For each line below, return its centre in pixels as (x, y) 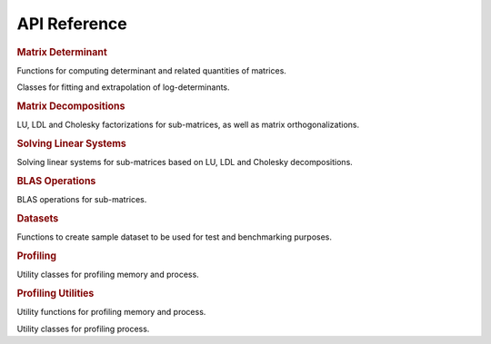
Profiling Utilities (55, 293)
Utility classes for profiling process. (83, 329)
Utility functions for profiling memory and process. (111, 312)
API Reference (72, 24)
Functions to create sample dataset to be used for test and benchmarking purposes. (174, 237)
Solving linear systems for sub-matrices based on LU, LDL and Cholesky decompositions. (185, 162)
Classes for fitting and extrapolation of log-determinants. (124, 87)
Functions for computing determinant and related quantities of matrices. (151, 70)
